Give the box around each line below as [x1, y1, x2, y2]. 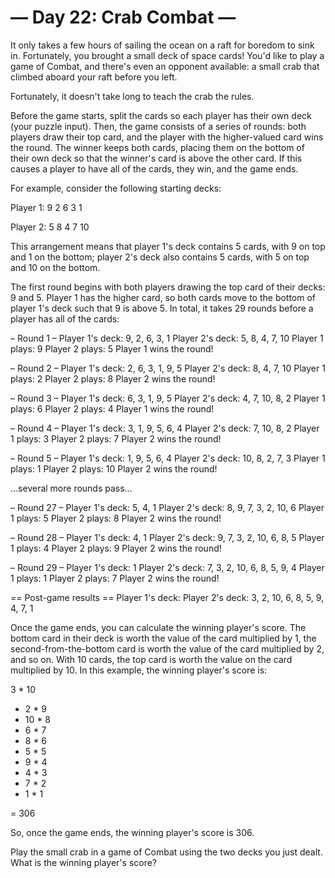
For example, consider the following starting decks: [10, 182, 222, 194]
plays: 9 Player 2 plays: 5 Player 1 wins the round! [10, 342, 214, 355]
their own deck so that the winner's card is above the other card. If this [10, 152, 303, 164]
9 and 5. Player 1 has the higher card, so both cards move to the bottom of [10, 291, 317, 303]
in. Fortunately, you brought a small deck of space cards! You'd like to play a [10, 49, 325, 61]
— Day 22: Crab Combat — [10, 6, 237, 29]
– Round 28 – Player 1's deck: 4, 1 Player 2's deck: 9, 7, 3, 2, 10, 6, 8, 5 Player [10, 531, 325, 543]
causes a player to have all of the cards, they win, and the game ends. [10, 162, 299, 175]
